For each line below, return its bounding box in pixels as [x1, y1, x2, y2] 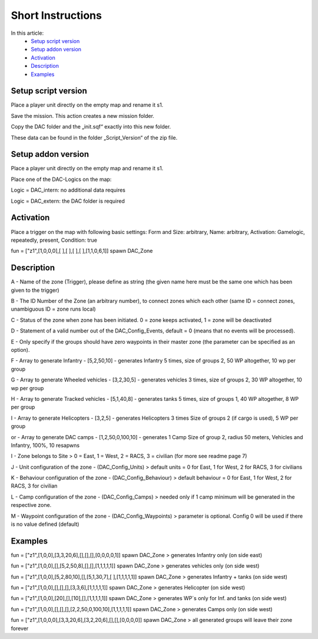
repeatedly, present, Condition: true [11, 236, 97, 243]
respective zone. [11, 502, 52, 509]
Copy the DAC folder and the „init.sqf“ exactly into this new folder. [11, 123, 171, 130]
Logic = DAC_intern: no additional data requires [11, 186, 126, 194]
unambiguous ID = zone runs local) [11, 305, 97, 312]
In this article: [11, 29, 44, 37]
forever [11, 625, 29, 632]
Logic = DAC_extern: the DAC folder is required [11, 197, 125, 205]
